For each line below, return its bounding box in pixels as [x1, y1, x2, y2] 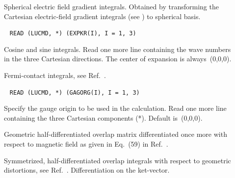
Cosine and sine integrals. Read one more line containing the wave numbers [4, 44, 231, 54]
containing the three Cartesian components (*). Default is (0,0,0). [4, 112, 203, 123]
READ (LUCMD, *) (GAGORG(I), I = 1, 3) [9, 89, 140, 96]
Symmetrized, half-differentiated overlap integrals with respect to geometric [4, 155, 231, 165]
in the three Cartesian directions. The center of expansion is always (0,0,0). [4, 53, 232, 64]
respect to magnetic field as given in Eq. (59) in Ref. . [4, 139, 168, 149]
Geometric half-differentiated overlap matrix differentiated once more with [4, 129, 227, 139]
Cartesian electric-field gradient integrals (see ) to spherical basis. [4, 11, 201, 21]
